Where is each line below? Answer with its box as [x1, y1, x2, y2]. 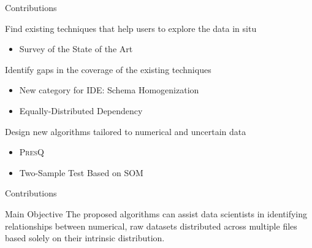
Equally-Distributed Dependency [19, 104, 143, 117]
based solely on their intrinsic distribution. [5, 231, 165, 244]
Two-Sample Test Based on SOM [19, 166, 143, 179]
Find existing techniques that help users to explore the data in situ [5, 21, 257, 34]
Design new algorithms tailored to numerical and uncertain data [5, 125, 246, 138]
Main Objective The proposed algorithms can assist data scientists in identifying [5, 207, 308, 220]
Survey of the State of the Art [19, 42, 133, 55]
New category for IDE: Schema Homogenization [19, 83, 199, 96]
